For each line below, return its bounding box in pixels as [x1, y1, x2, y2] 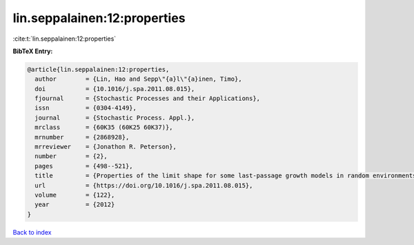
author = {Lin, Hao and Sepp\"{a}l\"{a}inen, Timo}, [34, 75, 242, 83]
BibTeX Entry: [12, 47, 53, 55]
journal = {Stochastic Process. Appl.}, [34, 114, 195, 121]
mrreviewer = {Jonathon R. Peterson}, [34, 143, 177, 151]
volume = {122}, [34, 191, 115, 199]
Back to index [12, 228, 52, 236]
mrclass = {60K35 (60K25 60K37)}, [34, 124, 173, 131]
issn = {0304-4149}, [34, 104, 137, 112]
